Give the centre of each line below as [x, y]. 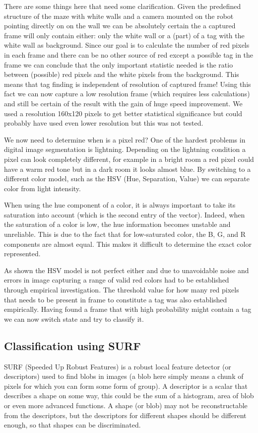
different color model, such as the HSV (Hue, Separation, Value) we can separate [127, 179]
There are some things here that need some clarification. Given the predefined [123, 6]
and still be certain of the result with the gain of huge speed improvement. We [123, 103]
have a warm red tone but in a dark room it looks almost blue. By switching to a [128, 169]
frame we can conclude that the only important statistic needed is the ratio [119, 64]
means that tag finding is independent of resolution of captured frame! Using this [128, 84]
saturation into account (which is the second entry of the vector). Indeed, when [125, 214]
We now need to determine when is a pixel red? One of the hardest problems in [125, 139]
